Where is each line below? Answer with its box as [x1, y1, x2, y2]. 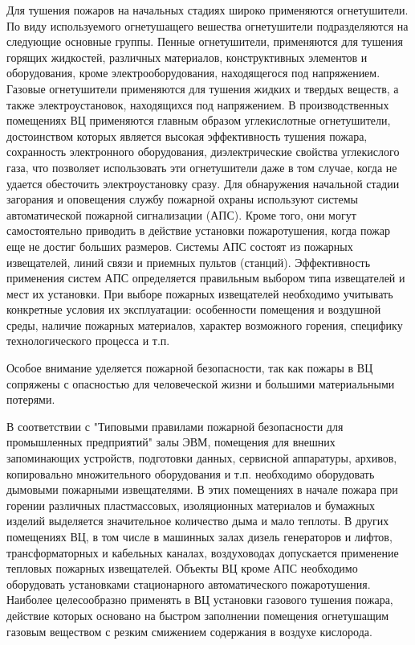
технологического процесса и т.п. [6, 332, 170, 349]
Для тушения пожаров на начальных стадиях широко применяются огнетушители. [6, 2, 409, 18]
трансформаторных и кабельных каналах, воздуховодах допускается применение [6, 544, 399, 561]
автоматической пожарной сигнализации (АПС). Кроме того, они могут [6, 206, 356, 223]
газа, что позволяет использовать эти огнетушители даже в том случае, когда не [6, 158, 397, 175]
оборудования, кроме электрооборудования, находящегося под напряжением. [6, 64, 380, 81]
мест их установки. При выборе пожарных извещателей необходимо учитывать [6, 285, 393, 302]
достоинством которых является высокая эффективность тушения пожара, [6, 127, 368, 144]
